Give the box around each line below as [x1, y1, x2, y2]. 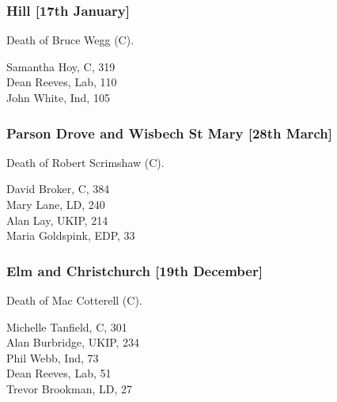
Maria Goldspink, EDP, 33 [6, 227, 135, 244]
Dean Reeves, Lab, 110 [6, 74, 117, 90]
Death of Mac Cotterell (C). [6, 292, 142, 308]
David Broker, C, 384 [6, 180, 110, 197]
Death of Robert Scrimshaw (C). [6, 154, 165, 170]
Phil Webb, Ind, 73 [6, 349, 99, 366]
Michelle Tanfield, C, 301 [6, 318, 127, 335]
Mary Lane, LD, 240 [6, 196, 105, 212]
